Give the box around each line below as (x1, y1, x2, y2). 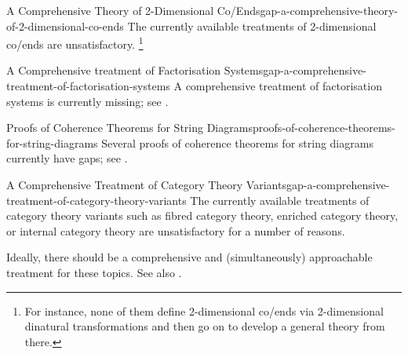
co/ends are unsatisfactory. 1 (6, 34, 144, 52)
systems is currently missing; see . (6, 93, 169, 109)
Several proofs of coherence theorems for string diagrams (101, 134, 373, 151)
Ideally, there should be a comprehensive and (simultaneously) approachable (6, 249, 373, 265)
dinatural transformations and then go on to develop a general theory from (24, 318, 385, 334)
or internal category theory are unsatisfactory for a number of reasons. (6, 222, 345, 239)
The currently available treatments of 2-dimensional (127, 17, 377, 34)
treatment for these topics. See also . (6, 264, 182, 280)
